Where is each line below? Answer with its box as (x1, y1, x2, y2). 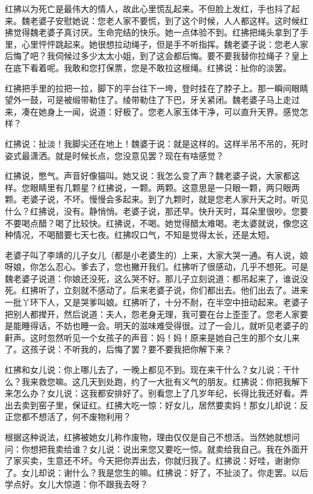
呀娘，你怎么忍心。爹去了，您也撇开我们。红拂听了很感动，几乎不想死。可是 (5, 260, 308, 273)
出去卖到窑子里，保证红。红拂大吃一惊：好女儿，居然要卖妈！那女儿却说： (5, 398, 300, 411)
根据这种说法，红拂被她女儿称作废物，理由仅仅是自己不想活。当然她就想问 (5, 431, 300, 443)
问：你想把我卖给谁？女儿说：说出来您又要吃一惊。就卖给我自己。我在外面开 (5, 442, 308, 455)
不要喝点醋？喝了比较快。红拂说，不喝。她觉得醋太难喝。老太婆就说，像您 (5, 216, 300, 229)
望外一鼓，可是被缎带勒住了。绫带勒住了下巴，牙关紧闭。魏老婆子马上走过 (5, 93, 300, 106)
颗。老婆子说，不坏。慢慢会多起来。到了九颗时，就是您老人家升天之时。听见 (5, 193, 308, 205)
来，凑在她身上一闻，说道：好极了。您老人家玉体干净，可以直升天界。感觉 (5, 105, 300, 117)
